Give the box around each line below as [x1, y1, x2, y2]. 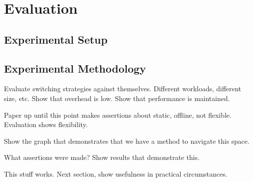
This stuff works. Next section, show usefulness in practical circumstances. [4, 168, 227, 179]
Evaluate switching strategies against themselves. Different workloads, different [4, 83, 241, 94]
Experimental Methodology [4, 60, 146, 76]
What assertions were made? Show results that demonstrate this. [4, 152, 200, 162]
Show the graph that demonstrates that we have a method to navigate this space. [4, 135, 250, 146]
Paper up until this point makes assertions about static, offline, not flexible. [4, 109, 232, 120]
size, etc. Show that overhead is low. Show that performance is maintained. [4, 93, 230, 103]
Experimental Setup [4, 31, 108, 47]
